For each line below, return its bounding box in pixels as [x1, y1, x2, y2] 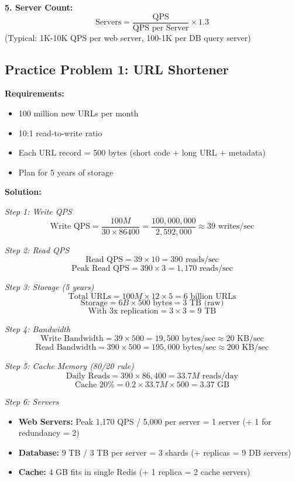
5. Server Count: [5, 1, 73, 13]
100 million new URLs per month [18, 107, 139, 119]
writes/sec [218, 222, 255, 231]
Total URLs [68, 292, 111, 301]
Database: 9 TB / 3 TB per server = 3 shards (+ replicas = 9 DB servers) [18, 446, 291, 458]
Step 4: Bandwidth [5, 322, 71, 335]
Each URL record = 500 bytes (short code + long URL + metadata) [18, 146, 266, 159]
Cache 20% [75, 381, 115, 390]
